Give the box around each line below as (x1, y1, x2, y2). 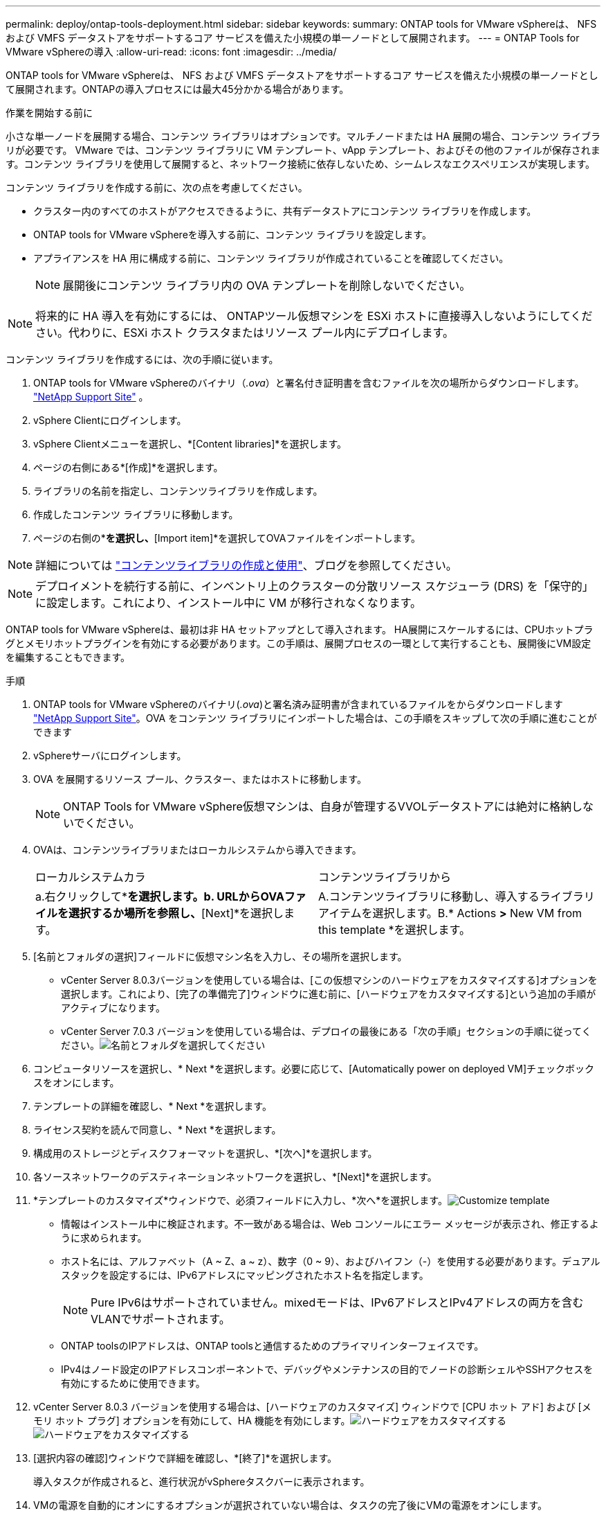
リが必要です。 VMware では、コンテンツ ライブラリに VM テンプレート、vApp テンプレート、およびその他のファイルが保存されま (6, 144, 600, 156)
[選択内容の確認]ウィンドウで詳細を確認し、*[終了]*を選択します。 (33, 1452, 338, 1464)
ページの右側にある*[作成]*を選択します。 (33, 461, 223, 473)
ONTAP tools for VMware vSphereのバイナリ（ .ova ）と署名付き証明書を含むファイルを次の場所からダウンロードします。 (33, 377, 585, 389)
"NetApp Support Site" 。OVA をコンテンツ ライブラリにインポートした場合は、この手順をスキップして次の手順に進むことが (33, 712, 597, 724)
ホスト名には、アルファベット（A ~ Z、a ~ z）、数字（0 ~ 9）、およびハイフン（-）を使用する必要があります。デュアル (61, 1255, 600, 1267)
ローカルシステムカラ (35, 870, 146, 884)
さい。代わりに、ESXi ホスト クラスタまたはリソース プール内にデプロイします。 (35, 326, 454, 339)
